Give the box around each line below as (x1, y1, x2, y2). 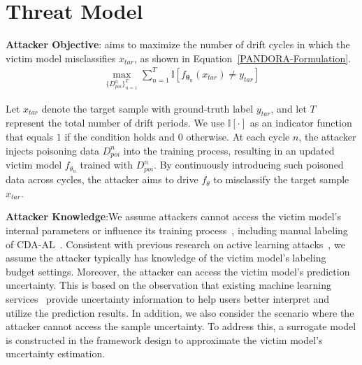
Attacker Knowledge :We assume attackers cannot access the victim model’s (6, 209, 342, 224)
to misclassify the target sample (213, 172, 349, 187)
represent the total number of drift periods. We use (6, 115, 225, 130)
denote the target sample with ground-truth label (41, 101, 254, 115)
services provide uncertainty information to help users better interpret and (6, 291, 330, 306)
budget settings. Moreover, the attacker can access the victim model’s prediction (6, 264, 350, 278)
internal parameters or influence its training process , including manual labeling (6, 222, 348, 237)
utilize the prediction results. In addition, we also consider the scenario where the (6, 305, 354, 320)
